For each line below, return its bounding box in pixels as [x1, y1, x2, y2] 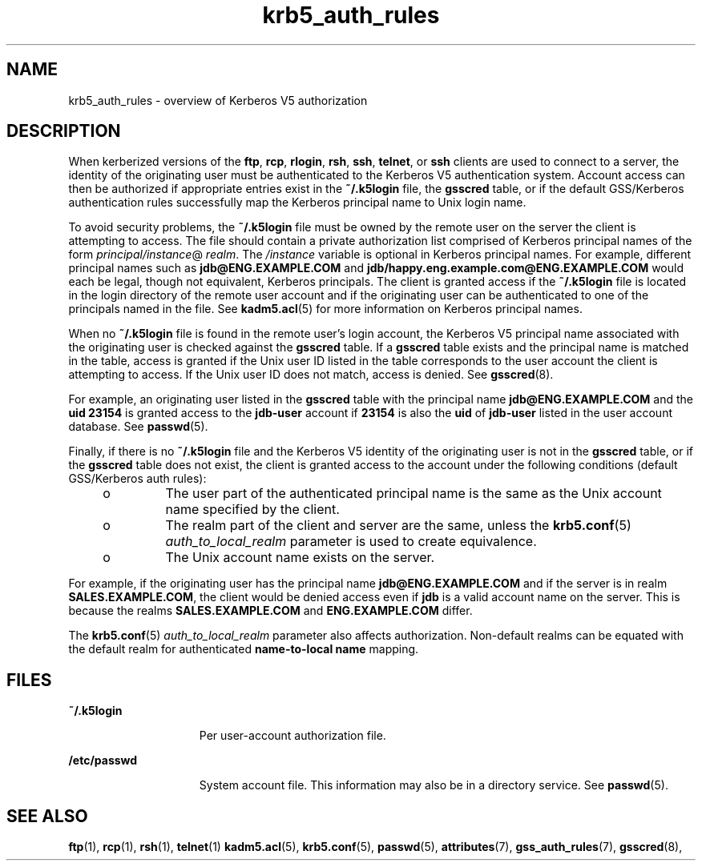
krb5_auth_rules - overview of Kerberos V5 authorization [68, 93, 368, 107]
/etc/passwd [68, 753, 138, 768]
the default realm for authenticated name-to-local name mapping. [68, 642, 419, 656]
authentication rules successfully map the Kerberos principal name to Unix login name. [68, 195, 526, 210]
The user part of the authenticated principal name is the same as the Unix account [165, 485, 662, 502]
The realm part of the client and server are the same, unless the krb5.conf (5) [165, 517, 631, 534]
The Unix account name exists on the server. [165, 549, 435, 566]
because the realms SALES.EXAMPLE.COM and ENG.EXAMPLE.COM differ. [68, 604, 473, 618]
